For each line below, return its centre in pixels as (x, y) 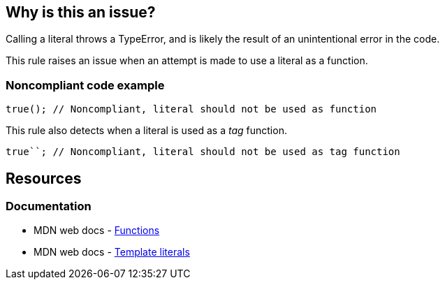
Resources (44, 178)
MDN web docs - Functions (97, 231)
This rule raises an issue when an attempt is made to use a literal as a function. (187, 61)
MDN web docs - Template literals (112, 252)
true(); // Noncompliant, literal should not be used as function (191, 109)
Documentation (49, 206)
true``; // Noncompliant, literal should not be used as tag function (203, 152)
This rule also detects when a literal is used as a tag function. (146, 131)
